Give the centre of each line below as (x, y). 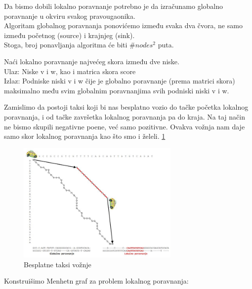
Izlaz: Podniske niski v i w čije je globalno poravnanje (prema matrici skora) (120, 81)
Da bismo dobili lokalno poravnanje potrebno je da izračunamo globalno (114, 6)
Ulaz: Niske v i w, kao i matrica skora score (70, 71)
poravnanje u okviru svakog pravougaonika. (70, 16)
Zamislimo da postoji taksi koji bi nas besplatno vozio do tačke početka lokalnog (126, 107)
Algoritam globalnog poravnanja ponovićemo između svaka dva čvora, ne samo (123, 25)
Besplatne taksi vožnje (58, 264)
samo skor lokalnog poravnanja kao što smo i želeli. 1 (85, 136)
